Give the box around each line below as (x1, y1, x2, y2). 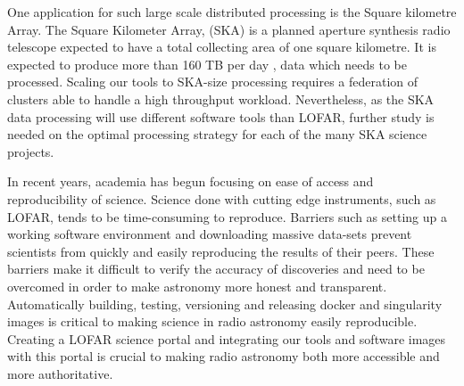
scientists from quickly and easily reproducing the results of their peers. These (7, 242, 435, 260)
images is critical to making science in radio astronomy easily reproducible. (7, 312, 418, 331)
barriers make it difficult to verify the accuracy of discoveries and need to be (7, 259, 425, 278)
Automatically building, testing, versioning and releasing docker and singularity (7, 294, 443, 313)
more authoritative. (7, 364, 113, 382)
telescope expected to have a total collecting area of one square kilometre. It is (7, 37, 436, 56)
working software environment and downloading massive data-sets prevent (7, 225, 412, 243)
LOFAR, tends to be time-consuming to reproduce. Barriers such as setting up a (7, 207, 447, 226)
